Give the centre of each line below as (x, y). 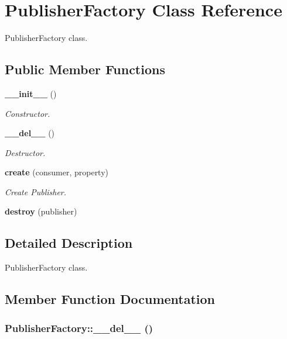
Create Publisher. (36, 191)
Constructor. (28, 113)
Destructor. (25, 152)
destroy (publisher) (41, 211)
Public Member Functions (85, 69)
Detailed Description (69, 243)
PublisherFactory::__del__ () (79, 328)
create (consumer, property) (57, 172)
